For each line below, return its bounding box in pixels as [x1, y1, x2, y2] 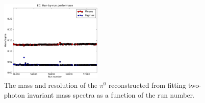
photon [4, 89, 25, 100]
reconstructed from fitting [108, 80, 186, 90]
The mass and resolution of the [4, 80, 98, 90]
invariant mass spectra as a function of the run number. [27, 89, 195, 100]
